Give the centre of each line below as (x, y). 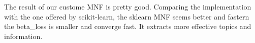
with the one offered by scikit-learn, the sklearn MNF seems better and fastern (127, 16)
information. (23, 36)
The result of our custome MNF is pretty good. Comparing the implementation (128, 6)
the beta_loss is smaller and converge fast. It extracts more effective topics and (128, 26)
